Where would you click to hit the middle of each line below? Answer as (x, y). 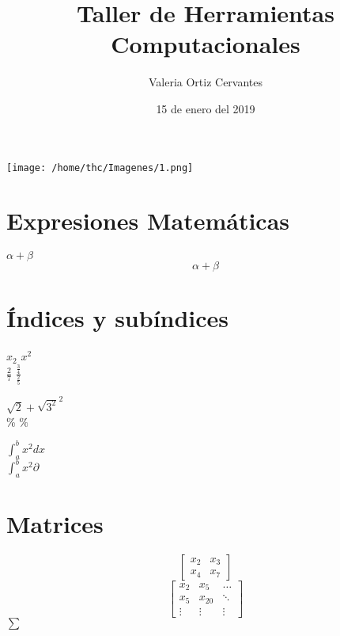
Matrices (55, 524)
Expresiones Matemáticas (148, 221)
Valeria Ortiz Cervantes (206, 82)
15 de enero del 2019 (206, 108)
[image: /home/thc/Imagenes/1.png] (100, 168)
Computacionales (206, 44)
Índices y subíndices (118, 318)
